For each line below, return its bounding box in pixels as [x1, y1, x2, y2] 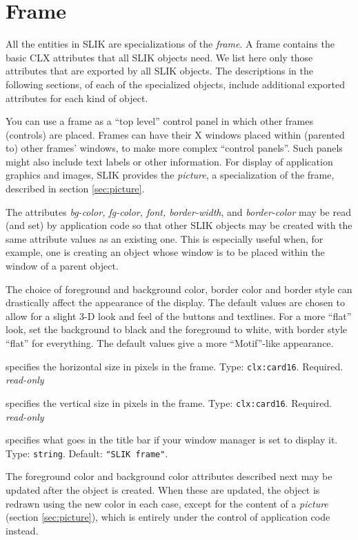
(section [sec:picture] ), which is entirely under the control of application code [6, 510, 330, 524]
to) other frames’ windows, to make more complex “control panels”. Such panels [6, 141, 343, 155]
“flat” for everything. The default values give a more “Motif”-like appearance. [6, 336, 334, 350]
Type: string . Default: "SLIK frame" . [6, 446, 168, 460]
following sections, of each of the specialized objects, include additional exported [6, 77, 345, 91]
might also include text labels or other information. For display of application [6, 154, 333, 168]
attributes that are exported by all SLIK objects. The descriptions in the [6, 63, 313, 78]
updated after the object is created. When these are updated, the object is [6, 482, 320, 497]
